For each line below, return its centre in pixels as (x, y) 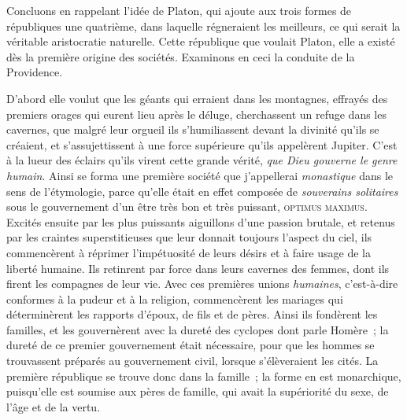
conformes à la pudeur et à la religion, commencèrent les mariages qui (175, 298)
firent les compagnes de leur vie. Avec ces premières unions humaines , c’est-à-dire (202, 284)
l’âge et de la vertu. (54, 406)
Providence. (35, 72)
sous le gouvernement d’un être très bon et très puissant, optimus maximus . (187, 206)
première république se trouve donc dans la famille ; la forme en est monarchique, (204, 376)
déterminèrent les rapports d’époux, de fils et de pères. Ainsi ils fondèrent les (192, 314)
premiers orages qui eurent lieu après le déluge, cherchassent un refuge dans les (196, 114)
